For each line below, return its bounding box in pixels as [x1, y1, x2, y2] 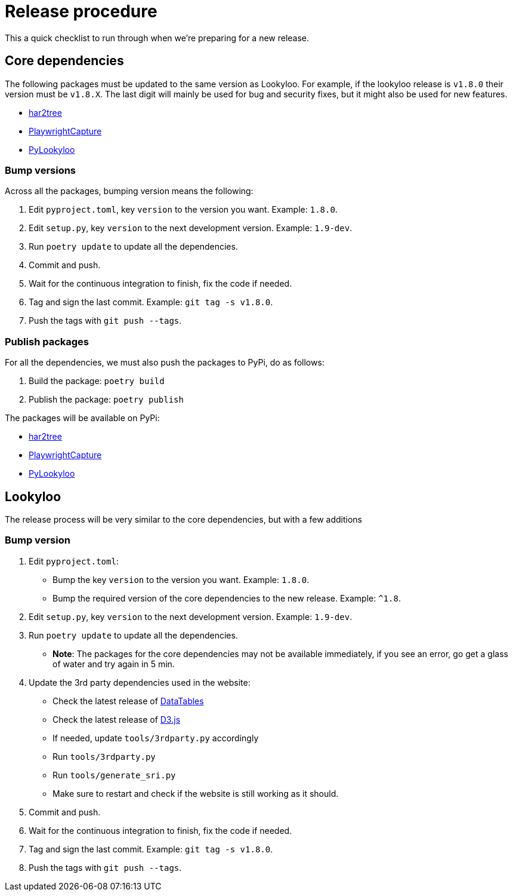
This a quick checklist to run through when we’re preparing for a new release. [5, 32, 310, 43]
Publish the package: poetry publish [29, 394, 184, 405]
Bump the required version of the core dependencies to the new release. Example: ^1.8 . [52, 593, 401, 603]
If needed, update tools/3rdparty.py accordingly [52, 732, 259, 743]
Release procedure [5, 1, 157, 22]
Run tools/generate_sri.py [52, 769, 176, 780]
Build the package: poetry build [29, 376, 165, 386]
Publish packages [5, 335, 89, 348]
